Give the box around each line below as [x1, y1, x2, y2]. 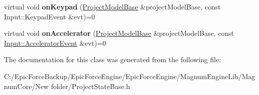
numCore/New [4, 81, 49, 91]
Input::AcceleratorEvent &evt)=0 [4, 37, 106, 48]
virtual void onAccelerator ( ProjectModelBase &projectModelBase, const [4, 28, 234, 38]
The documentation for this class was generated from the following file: [4, 54, 221, 65]
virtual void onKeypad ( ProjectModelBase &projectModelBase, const [4, 1, 221, 11]
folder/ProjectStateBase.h [51, 81, 130, 91]
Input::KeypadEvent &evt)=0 [4, 11, 95, 21]
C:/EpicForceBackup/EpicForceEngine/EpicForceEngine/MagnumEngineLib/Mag [4, 71, 256, 81]
